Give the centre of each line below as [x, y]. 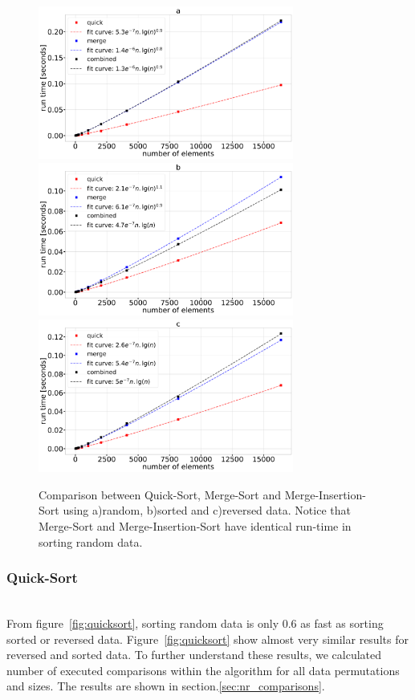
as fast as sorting [342, 623]
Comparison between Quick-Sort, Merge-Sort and [160, 494]
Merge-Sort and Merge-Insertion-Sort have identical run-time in [195, 526]
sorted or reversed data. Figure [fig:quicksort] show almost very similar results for [207, 639]
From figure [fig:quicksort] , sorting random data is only [143, 623]
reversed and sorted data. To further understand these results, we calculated [194, 655]
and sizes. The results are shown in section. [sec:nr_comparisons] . [166, 686]
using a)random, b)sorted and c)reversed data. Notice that [207, 510]
